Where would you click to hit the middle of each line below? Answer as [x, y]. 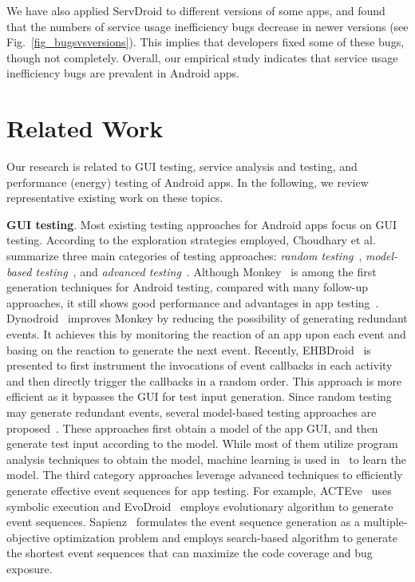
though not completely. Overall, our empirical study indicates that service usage [202, 57]
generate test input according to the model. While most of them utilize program [202, 443]
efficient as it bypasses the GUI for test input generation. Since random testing [199, 396]
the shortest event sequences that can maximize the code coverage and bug [190, 553]
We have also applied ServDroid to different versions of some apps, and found [196, 10]
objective [28, 537]
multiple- [385, 522]
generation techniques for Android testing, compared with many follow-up [188, 287]
